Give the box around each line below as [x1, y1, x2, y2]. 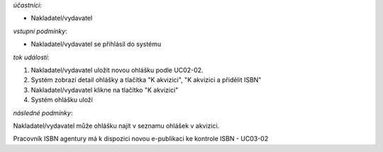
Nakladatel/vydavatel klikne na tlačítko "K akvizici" [30, 86, 179, 94]
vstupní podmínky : [13, 27, 67, 35]
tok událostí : [13, 53, 50, 62]
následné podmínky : [13, 108, 73, 117]
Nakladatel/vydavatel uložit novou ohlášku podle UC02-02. [30, 66, 204, 74]
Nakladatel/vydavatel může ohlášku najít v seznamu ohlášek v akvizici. [13, 121, 220, 130]
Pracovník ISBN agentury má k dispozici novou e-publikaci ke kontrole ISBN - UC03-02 [13, 134, 269, 143]
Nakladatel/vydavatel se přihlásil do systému [30, 40, 162, 49]
